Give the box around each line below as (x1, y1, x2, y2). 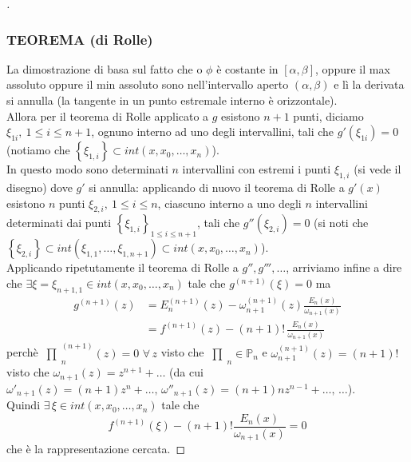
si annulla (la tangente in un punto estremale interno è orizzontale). (6, 92, 338, 108)
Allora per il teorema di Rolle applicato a (6, 107, 209, 124)
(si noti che (314, 214, 369, 231)
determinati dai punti (6, 214, 112, 231)
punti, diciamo (293, 107, 364, 124)
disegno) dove (6, 178, 73, 195)
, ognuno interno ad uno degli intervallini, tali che (91, 123, 334, 140)
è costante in (216, 60, 279, 77)
